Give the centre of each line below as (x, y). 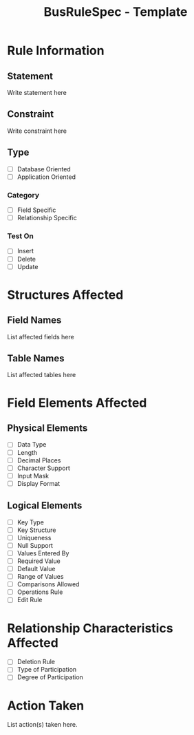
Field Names (34, 320)
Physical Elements (47, 428)
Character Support (43, 468)
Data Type (32, 445)
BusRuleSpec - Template (116, 12)
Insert (25, 251)
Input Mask (33, 476)
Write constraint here (37, 131)
